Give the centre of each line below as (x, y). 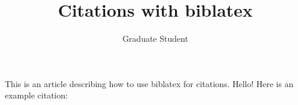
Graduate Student (155, 38)
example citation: (36, 95)
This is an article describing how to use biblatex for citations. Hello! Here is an (149, 83)
